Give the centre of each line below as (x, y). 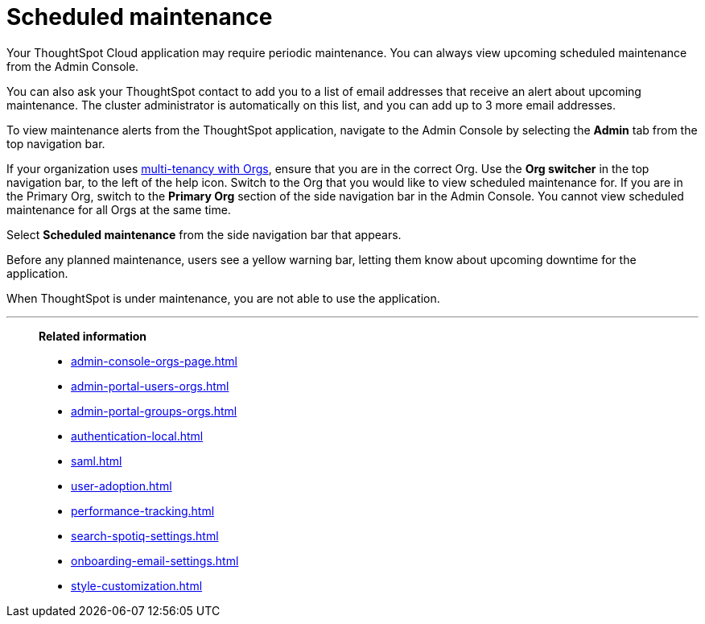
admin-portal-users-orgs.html (150, 386)
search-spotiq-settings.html (145, 535)
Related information (93, 336)
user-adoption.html (122, 486)
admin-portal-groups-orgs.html (154, 411)
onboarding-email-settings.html (155, 560)
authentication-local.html (137, 436)
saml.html (97, 461)
